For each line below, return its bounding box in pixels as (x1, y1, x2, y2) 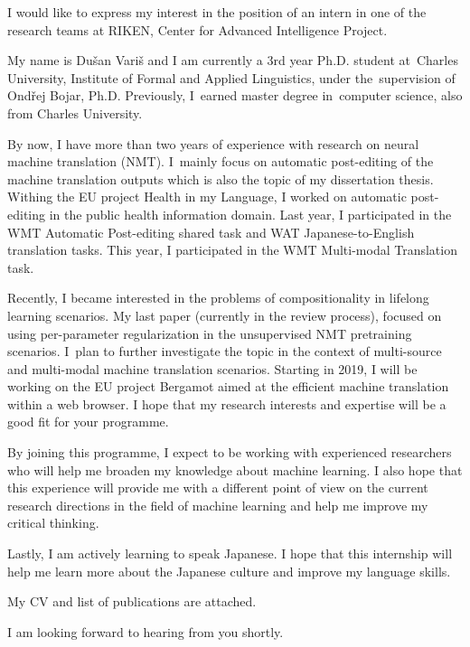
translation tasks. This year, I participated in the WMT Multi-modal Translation (7, 240, 457, 259)
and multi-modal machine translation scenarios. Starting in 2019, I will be (7, 359, 418, 378)
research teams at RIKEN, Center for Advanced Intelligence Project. (7, 20, 388, 39)
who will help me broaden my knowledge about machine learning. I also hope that (7, 460, 463, 479)
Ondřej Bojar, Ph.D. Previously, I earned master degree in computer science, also (7, 86, 463, 105)
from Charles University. (7, 103, 143, 122)
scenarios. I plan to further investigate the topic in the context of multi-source (7, 342, 442, 361)
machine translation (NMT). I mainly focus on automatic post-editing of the (7, 152, 434, 171)
